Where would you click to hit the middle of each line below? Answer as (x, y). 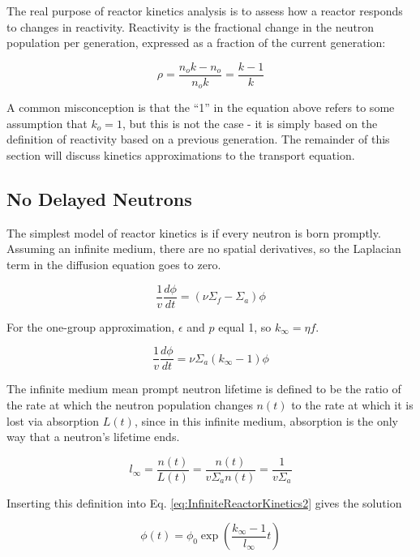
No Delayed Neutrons (99, 199)
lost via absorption (53, 420)
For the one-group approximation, (91, 326)
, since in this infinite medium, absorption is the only (266, 420)
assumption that (47, 123)
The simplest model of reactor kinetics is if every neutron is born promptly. (194, 232)
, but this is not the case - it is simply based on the (250, 123)
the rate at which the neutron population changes (130, 404)
